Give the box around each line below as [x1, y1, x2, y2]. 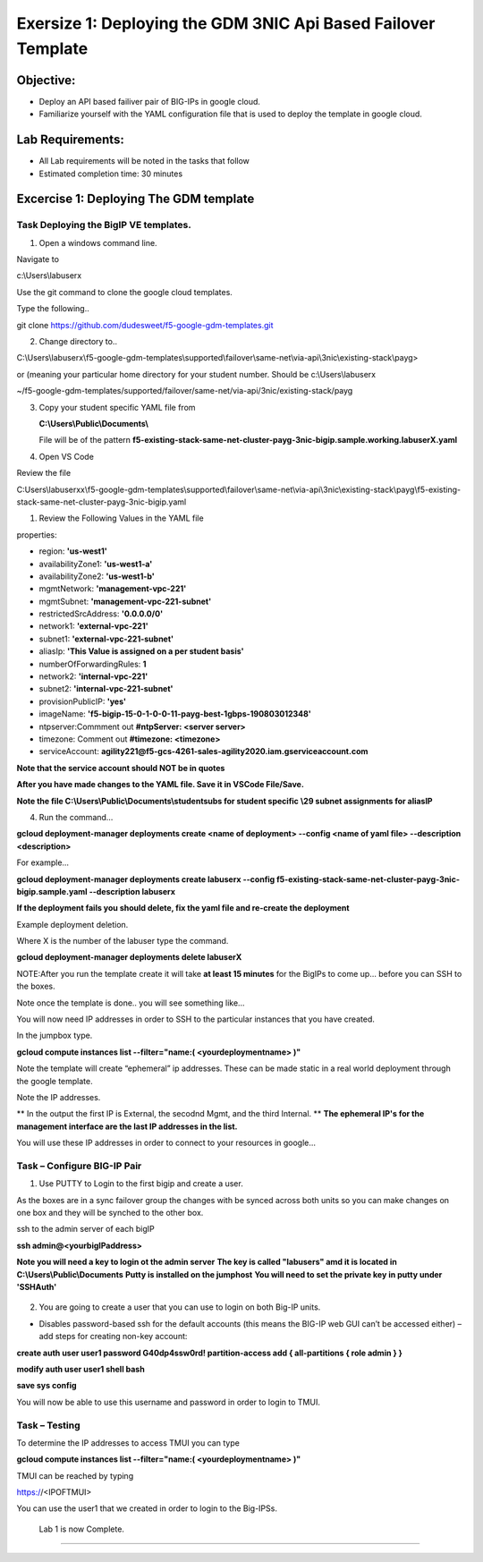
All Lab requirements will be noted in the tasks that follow [38, 156, 250, 166]
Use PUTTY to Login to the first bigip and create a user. [38, 1178, 243, 1189]
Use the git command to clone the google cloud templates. [16, 286, 233, 297]
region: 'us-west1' [38, 546, 107, 556]
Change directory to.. [38, 336, 118, 347]
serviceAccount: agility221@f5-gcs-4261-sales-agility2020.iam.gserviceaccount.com [38, 746, 369, 757]
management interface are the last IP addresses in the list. [16, 1121, 238, 1132]
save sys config [16, 1380, 77, 1391]
